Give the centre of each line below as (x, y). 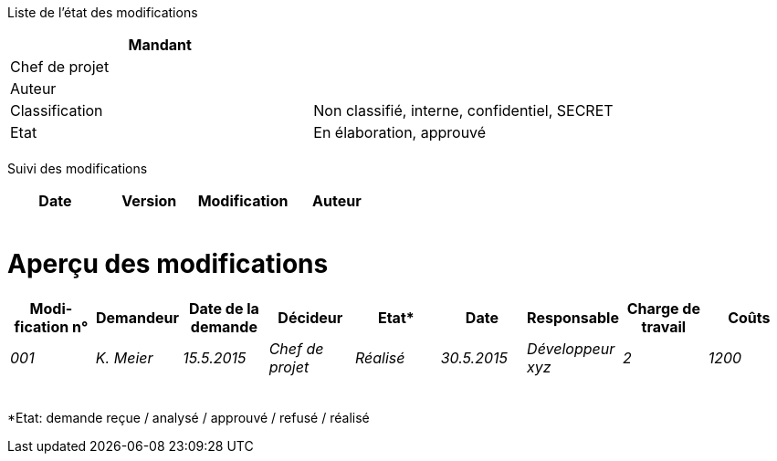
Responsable (573, 317)
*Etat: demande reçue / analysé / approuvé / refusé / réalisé (189, 417)
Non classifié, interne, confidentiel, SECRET (463, 110)
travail (664, 326)
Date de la (224, 308)
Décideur (310, 317)
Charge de (663, 308)
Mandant (160, 45)
